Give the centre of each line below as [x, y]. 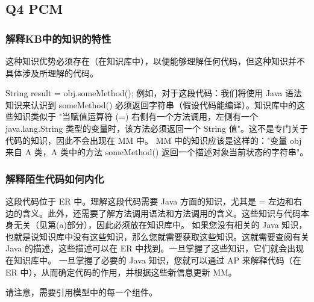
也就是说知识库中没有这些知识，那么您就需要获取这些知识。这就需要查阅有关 [157, 236]
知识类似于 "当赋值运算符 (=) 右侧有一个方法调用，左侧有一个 [136, 116]
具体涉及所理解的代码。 [52, 72]
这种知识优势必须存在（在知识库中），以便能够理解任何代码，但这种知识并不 [155, 61]
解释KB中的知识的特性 [58, 38]
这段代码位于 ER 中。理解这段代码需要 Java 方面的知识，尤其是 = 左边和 [150, 201]
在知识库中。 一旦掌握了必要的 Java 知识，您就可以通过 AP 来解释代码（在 [153, 260]
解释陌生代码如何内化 [55, 178]
